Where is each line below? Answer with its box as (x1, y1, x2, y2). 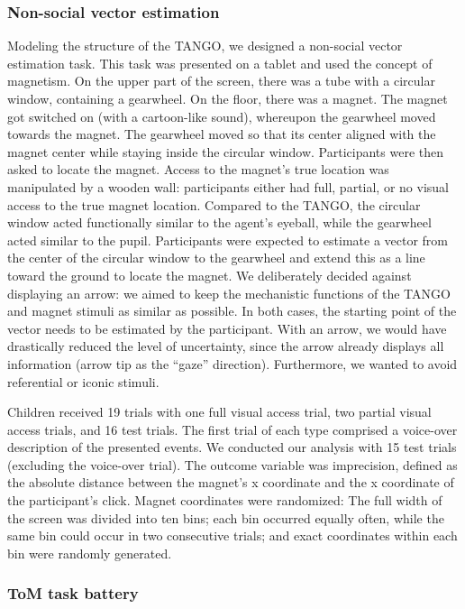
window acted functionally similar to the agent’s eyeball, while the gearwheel (7, 213, 432, 232)
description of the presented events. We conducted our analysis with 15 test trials (7, 438, 457, 457)
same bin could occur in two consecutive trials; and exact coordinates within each (7, 526, 458, 545)
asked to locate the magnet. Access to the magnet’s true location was (7, 160, 389, 179)
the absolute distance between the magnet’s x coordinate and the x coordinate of (7, 473, 454, 492)
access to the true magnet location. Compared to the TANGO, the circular (7, 195, 421, 214)
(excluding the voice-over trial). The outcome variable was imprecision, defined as (7, 455, 458, 474)
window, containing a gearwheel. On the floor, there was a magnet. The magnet (7, 89, 448, 107)
